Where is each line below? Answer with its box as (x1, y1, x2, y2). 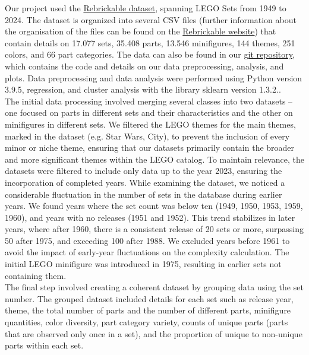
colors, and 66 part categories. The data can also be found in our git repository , (5, 48, 295, 61)
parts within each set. (5, 339, 84, 351)
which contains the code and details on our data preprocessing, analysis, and (5, 59, 284, 72)
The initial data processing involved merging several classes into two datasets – (5, 94, 293, 107)
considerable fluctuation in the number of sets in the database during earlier (5, 188, 282, 200)
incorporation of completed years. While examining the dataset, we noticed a (5, 176, 285, 188)
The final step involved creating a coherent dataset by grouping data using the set (5, 281, 304, 293)
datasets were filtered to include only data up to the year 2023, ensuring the (5, 164, 282, 177)
